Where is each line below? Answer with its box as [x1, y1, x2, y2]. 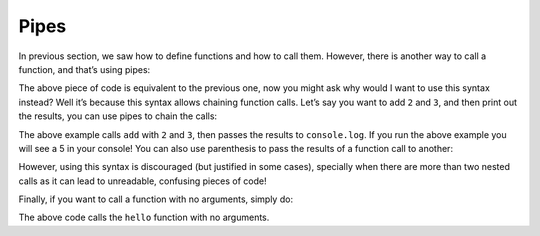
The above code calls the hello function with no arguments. [18, 211, 270, 224]
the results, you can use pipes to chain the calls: [18, 110, 218, 122]
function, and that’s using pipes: [18, 63, 151, 75]
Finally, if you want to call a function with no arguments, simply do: [18, 193, 294, 205]
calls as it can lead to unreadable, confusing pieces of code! [18, 175, 267, 187]
